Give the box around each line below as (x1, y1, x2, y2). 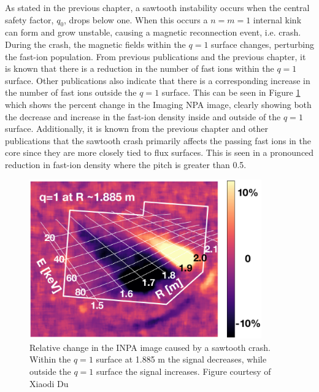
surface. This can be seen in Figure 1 (161, 86, 301, 99)
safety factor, (5, 13, 54, 26)
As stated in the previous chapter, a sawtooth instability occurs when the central (5, 1, 310, 13)
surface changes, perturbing (211, 37, 314, 50)
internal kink (253, 13, 302, 26)
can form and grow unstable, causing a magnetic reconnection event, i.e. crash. (5, 26, 301, 39)
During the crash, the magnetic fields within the (5, 37, 186, 50)
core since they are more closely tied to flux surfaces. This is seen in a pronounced (5, 146, 314, 159)
